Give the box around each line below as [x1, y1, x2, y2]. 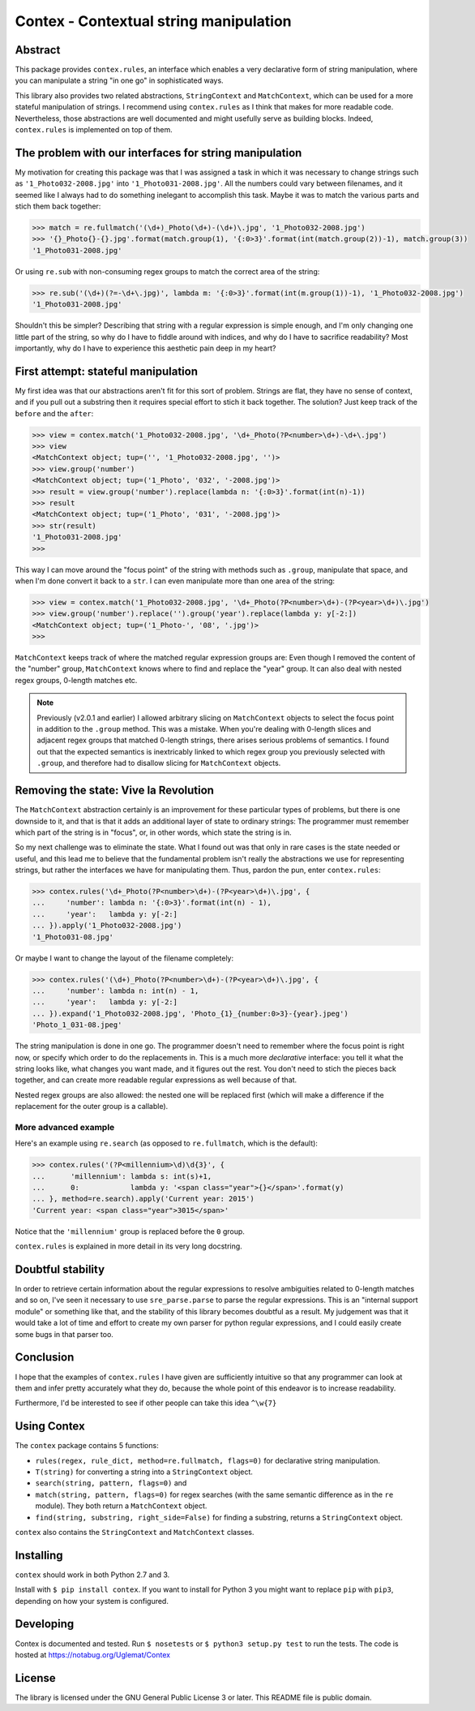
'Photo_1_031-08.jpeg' [32, 1021, 122, 1030]
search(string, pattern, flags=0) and [35, 1478, 187, 1488]
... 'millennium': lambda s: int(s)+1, [32, 1171, 212, 1180]
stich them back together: [15, 201, 101, 211]
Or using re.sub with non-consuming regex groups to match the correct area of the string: [15, 266, 320, 276]
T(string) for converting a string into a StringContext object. [35, 1467, 253, 1477]
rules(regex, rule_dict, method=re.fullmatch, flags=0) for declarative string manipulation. [35, 1455, 380, 1465]
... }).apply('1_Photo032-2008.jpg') [32, 921, 182, 931]
